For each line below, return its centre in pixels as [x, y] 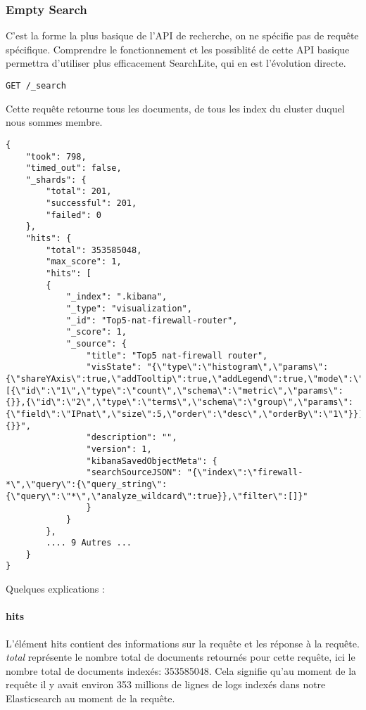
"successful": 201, [91, 204]
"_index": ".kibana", [116, 297]
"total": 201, [79, 192]
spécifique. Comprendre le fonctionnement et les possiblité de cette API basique [178, 49]
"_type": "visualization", [129, 309]
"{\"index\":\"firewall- [245, 473]
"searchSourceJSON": [134, 473]
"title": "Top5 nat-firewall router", [177, 355]
